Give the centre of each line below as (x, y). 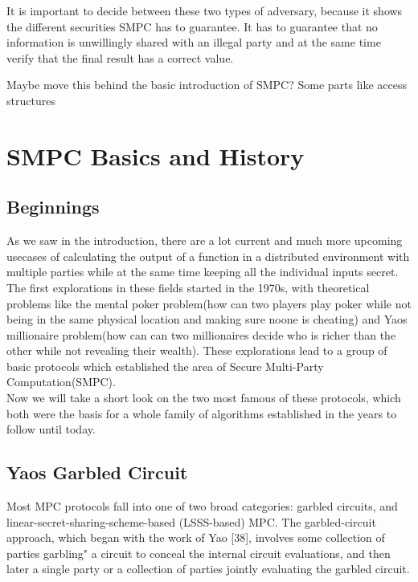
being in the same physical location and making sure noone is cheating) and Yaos (207, 319)
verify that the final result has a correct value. (120, 57)
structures (31, 100)
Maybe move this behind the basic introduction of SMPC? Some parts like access (207, 85)
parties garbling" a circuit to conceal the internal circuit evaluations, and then (199, 553)
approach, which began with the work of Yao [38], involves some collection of (196, 537)
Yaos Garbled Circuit (97, 472)
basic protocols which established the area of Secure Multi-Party (165, 366)
